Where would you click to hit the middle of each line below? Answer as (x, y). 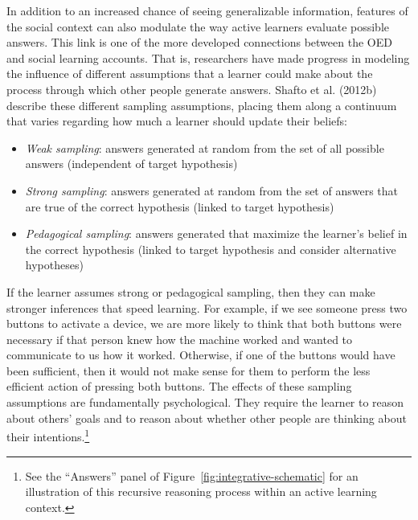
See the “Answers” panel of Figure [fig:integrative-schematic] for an (192, 475)
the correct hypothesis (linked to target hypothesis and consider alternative (211, 249)
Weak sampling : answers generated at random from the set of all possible (205, 147)
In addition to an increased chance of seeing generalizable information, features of (207, 10)
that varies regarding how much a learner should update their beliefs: (177, 121)
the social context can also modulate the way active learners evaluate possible (198, 26)
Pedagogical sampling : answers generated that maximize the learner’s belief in (216, 233)
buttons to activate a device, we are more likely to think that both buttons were (204, 323)
